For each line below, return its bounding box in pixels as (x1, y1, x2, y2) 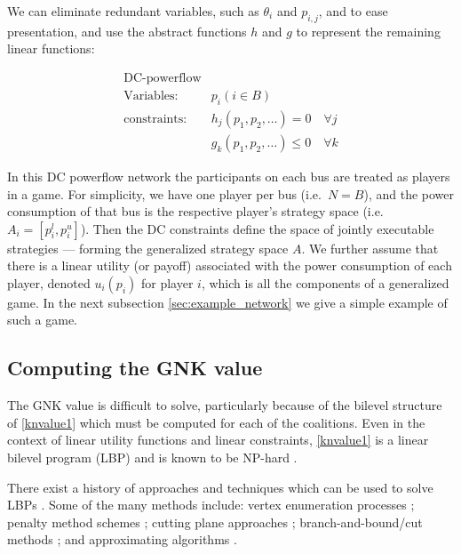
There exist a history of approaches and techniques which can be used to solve (7, 478, 433, 496)
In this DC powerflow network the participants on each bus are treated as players (7, 166, 450, 185)
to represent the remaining (296, 21, 441, 40)
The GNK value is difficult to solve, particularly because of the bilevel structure (7, 396, 442, 414)
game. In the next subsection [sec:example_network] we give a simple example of (7, 293, 448, 311)
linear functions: (7, 39, 95, 58)
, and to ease (318, 2, 388, 20)
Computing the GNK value (7, 354, 263, 381)
